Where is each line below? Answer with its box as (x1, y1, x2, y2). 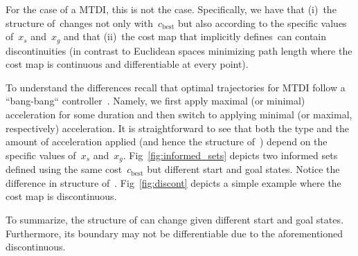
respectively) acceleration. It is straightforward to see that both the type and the (6, 120, 349, 135)
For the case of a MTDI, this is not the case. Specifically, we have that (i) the (6, 2, 337, 16)
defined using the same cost (6, 162, 123, 176)
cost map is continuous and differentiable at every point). (6, 57, 249, 71)
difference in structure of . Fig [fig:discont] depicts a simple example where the (6, 175, 341, 190)
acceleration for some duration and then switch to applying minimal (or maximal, (6, 107, 352, 122)
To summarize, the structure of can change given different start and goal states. (6, 212, 343, 227)
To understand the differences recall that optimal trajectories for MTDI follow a (6, 80, 346, 94)
